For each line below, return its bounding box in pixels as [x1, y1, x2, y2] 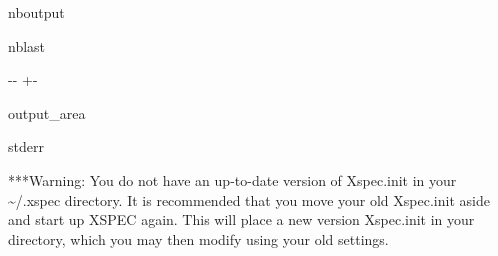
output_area [8, 102, 86, 123]
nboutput [8, 2, 65, 22]
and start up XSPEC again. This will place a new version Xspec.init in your [8, 209, 475, 230]
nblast [8, 35, 46, 56]
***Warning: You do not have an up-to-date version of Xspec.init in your [8, 169, 457, 190]
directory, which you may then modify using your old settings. [8, 228, 389, 249]
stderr [8, 136, 44, 157]
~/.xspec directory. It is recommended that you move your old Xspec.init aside [8, 189, 490, 210]
